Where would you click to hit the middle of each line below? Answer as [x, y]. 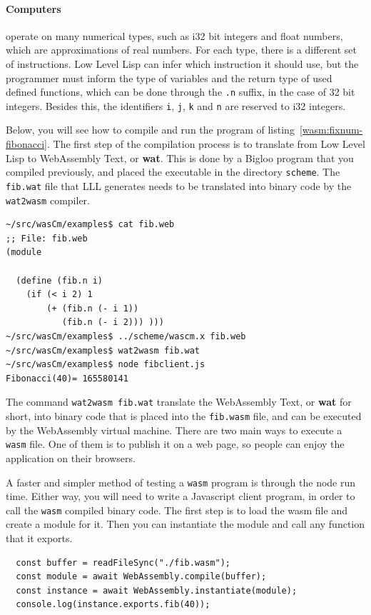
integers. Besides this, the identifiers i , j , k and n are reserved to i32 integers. [176, 105]
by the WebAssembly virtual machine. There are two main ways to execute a [174, 430]
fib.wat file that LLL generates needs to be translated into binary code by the [179, 185]
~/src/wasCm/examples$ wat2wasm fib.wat [103, 350]
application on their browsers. [71, 457]
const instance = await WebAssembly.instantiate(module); [157, 590]
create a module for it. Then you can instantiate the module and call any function [185, 524]
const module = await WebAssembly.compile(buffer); [141, 577]
